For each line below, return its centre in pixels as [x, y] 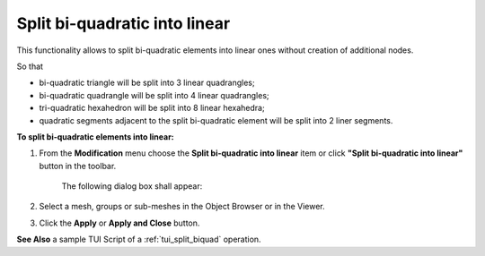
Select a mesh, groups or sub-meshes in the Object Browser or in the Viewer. [182, 207]
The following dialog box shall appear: [132, 186]
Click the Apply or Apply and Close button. [119, 223]
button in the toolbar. [78, 166]
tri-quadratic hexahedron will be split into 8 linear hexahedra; [152, 108]
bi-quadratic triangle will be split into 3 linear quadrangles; [147, 83]
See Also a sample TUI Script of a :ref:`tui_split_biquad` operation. [139, 239]
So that [30, 66]
